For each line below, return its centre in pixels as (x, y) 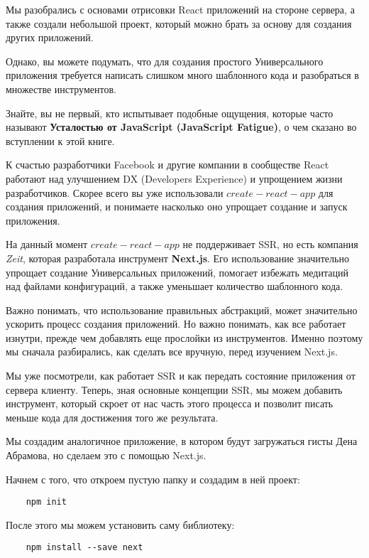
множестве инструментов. (61, 88)
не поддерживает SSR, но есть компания (270, 244)
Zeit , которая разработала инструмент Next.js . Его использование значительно (177, 258)
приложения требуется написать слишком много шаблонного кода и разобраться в (182, 75)
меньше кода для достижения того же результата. (112, 417)
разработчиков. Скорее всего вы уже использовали (115, 192)
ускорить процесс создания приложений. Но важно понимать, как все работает (176, 324)
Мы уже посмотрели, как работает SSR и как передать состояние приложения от (181, 376)
